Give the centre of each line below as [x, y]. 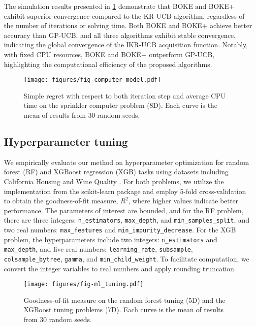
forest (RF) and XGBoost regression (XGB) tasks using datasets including [116, 172]
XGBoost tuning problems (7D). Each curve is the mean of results [124, 310]
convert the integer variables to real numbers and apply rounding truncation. [120, 268]
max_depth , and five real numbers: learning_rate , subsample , [98, 249]
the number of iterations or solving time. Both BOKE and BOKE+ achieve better [128, 25]
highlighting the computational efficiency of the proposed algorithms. [108, 64]
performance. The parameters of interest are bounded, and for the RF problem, [124, 210]
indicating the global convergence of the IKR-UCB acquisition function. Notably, [126, 45]
